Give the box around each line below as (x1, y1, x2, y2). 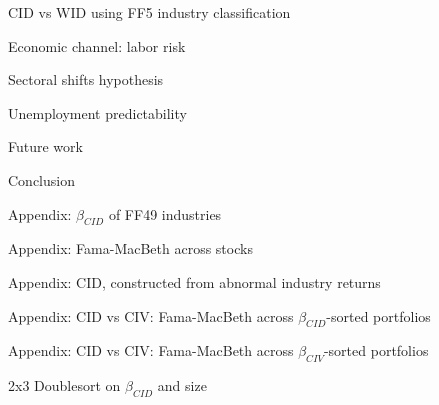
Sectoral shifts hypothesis (8, 69, 164, 90)
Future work (8, 136, 83, 157)
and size (157, 375, 207, 396)
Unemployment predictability (8, 102, 187, 123)
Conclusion (8, 169, 75, 190)
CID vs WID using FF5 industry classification (8, 2, 291, 22)
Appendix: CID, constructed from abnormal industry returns (8, 271, 381, 292)
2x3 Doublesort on (8, 375, 121, 396)
